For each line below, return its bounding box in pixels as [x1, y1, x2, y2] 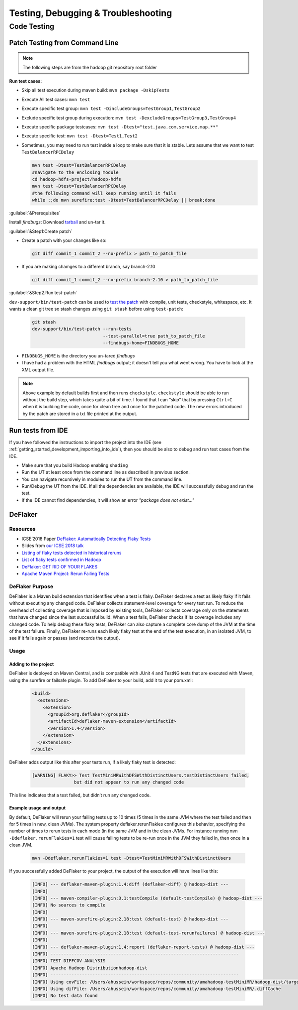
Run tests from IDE [9, 426, 68, 435]
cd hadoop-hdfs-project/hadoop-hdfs [32, 176, 122, 182]
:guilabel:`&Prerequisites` [9, 210, 61, 216]
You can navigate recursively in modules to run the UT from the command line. [21, 476, 183, 482]
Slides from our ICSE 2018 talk [21, 543, 84, 549]
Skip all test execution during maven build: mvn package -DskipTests [21, 87, 170, 93]
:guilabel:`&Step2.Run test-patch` [9, 290, 77, 296]
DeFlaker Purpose [9, 583, 54, 590]
